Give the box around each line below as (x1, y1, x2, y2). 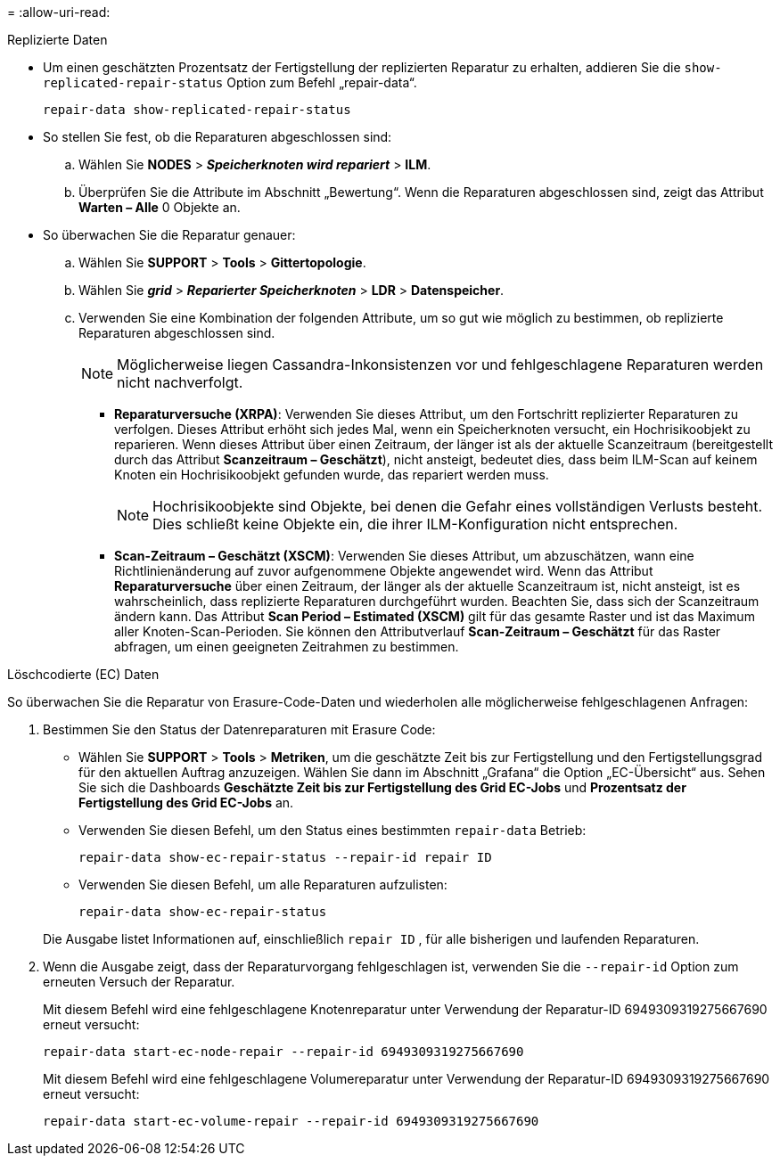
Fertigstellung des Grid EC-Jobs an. (78, 795, 294, 810)
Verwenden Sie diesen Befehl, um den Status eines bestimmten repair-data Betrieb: (78, 823, 587, 838)
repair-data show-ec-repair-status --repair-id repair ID (78, 850, 492, 864)
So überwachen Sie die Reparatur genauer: (43, 227, 296, 242)
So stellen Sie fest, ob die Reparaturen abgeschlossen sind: (43, 129, 392, 144)
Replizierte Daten (7, 32, 108, 47)
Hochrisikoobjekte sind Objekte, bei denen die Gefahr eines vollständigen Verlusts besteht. (152, 497, 763, 515)
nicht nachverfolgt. (117, 373, 243, 391)
